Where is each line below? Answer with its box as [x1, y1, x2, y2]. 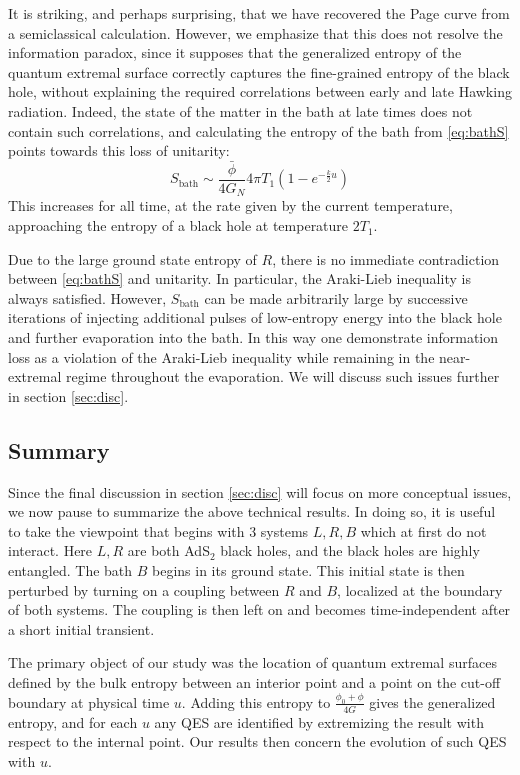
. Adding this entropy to [181, 691, 331, 712]
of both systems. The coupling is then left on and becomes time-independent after [8, 599, 511, 620]
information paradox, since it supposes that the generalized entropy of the [8, 42, 462, 63]
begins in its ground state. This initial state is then [152, 560, 465, 580]
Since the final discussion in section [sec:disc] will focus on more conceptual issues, [8, 481, 512, 502]
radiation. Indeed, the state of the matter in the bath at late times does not [8, 100, 473, 121]
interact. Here [8, 540, 93, 561]
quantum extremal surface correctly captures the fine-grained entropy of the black [8, 61, 510, 82]
